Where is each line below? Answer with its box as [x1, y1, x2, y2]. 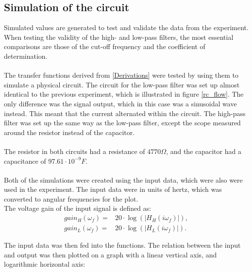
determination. [4, 51, 48, 61]
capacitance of [4, 155, 46, 166]
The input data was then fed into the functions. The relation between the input [4, 240, 241, 250]
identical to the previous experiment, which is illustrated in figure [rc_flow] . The [4, 89, 244, 99]
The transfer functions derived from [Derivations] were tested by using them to [4, 70, 239, 80]
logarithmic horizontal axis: [4, 259, 85, 269]
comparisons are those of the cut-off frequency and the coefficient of [4, 41, 205, 51]
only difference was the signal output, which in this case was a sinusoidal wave [4, 98, 237, 108]
